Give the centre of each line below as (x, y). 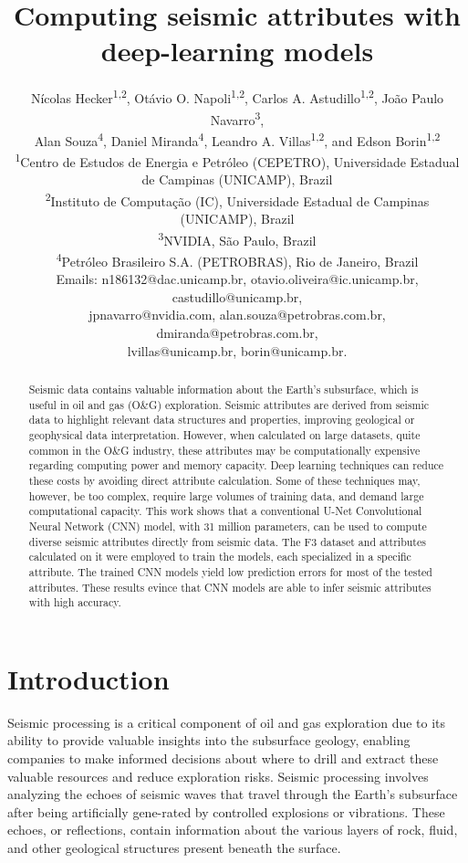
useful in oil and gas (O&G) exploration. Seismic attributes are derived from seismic (229, 404)
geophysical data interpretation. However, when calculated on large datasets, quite (224, 434)
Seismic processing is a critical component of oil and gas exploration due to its (227, 722)
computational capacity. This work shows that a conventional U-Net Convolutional (225, 511)
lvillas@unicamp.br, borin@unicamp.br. (237, 350)
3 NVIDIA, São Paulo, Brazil (237, 238)
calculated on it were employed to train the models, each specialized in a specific (220, 557)
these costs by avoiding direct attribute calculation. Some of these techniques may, (224, 480)
